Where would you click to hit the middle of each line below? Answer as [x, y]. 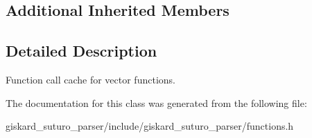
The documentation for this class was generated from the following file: [156, 102]
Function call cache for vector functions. [90, 79]
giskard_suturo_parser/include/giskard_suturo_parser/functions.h [150, 126]
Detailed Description [81, 51]
